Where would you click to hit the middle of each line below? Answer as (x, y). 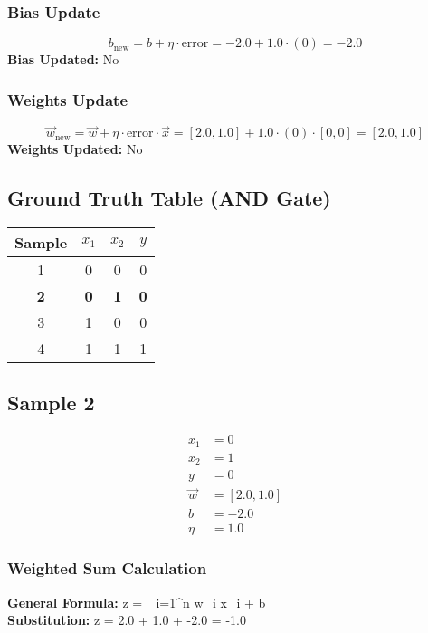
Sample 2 (51, 403)
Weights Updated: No (75, 149)
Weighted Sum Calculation (107, 568)
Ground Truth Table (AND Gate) (169, 198)
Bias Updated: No (63, 59)
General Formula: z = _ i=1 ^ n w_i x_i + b (137, 602)
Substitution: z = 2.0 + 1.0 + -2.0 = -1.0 (127, 620)
